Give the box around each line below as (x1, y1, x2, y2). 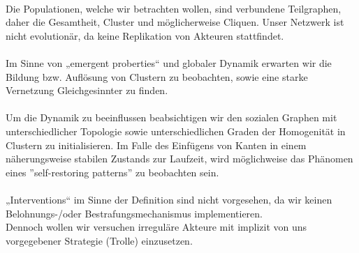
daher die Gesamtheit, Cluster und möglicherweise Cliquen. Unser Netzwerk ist (6, 15, 344, 29)
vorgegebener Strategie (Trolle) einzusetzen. (6, 233, 193, 247)
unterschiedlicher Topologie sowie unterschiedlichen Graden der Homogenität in (6, 123, 346, 138)
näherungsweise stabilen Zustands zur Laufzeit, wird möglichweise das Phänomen (6, 151, 353, 166)
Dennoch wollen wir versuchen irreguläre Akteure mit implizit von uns (6, 220, 307, 234)
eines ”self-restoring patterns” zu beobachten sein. (6, 164, 219, 179)
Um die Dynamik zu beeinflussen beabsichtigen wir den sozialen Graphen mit (6, 110, 337, 125)
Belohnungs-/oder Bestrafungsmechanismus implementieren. (6, 206, 263, 220)
